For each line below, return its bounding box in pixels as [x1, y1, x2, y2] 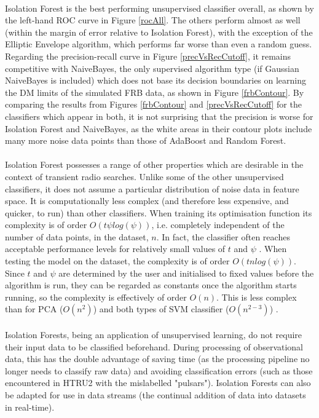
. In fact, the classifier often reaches [156, 230, 290, 243]
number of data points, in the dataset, [5, 230, 149, 243]
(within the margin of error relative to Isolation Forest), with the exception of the [5, 25, 313, 38]
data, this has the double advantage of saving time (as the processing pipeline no [5, 352, 310, 365]
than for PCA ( [5, 302, 63, 315]
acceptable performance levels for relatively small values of [5, 242, 226, 255]
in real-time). [5, 400, 55, 413]
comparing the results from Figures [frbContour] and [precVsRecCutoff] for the [5, 98, 302, 111]
